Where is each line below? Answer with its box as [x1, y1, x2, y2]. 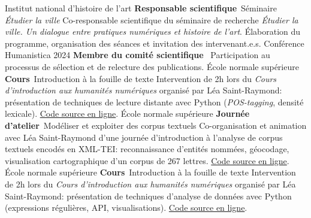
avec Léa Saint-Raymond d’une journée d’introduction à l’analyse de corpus [5, 131, 283, 143]
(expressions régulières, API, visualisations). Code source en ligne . [5, 201, 247, 214]
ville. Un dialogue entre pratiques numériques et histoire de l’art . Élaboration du [5, 25, 301, 38]
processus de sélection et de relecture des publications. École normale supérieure [5, 60, 299, 72]
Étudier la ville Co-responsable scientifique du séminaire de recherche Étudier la [5, 13, 298, 26]
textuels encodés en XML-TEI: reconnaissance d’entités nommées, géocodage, [5, 143, 289, 155]
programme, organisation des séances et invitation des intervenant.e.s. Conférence [5, 37, 304, 49]
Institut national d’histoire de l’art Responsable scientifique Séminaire [5, 2, 277, 14]
